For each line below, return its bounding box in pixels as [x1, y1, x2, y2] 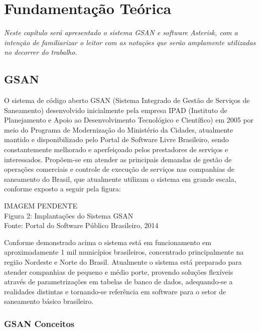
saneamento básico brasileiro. [4, 296, 94, 306]
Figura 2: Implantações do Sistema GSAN [4, 210, 134, 220]
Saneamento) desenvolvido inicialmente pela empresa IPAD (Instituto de [4, 104, 227, 115]
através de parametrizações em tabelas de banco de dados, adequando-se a [4, 276, 233, 287]
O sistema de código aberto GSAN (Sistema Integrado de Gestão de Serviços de [4, 95, 250, 105]
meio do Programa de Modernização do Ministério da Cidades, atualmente [4, 124, 233, 135]
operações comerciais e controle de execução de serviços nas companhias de [4, 164, 235, 174]
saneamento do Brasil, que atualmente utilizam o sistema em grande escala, [4, 173, 236, 184]
